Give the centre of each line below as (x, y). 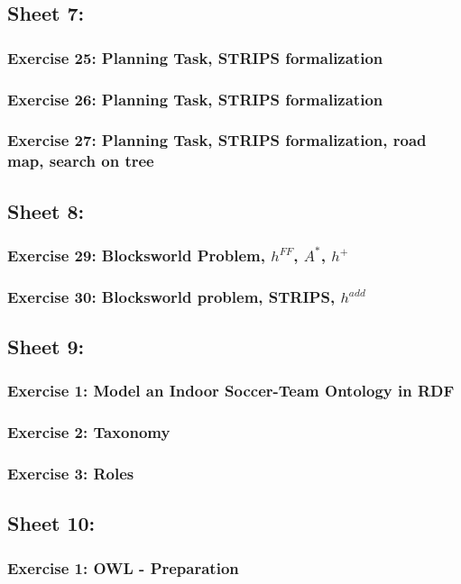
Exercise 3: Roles (71, 474)
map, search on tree (81, 161)
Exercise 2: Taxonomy (89, 432)
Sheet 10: (51, 523)
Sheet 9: (46, 347)
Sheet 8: (46, 210)
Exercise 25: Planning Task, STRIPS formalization (195, 57)
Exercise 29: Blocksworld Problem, (136, 255)
